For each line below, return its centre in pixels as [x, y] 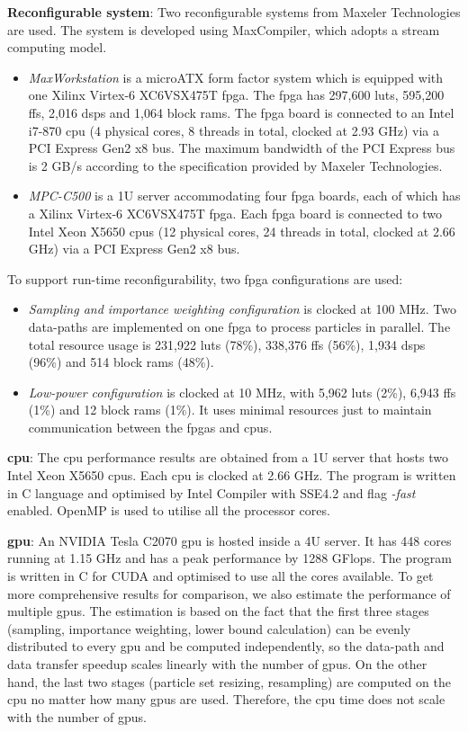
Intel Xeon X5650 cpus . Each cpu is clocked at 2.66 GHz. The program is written [232, 475]
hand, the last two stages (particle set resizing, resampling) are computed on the [229, 681]
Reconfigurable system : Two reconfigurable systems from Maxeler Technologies [234, 12]
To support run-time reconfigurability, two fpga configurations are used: [205, 278]
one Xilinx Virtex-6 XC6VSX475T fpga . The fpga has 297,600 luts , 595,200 [236, 95]
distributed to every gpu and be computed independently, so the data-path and [226, 646]
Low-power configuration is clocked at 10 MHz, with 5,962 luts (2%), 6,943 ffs [242, 392]
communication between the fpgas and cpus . [150, 427]
